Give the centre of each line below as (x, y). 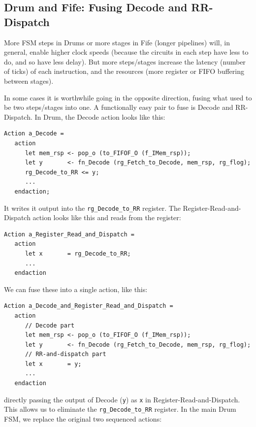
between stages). (29, 81)
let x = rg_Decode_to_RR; (78, 253)
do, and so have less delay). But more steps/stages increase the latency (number (125, 61)
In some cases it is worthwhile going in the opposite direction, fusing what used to (128, 97)
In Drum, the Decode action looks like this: (100, 116)
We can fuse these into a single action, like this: (76, 289)
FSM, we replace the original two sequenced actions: (83, 418)
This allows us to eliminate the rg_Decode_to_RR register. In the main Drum (120, 409)
